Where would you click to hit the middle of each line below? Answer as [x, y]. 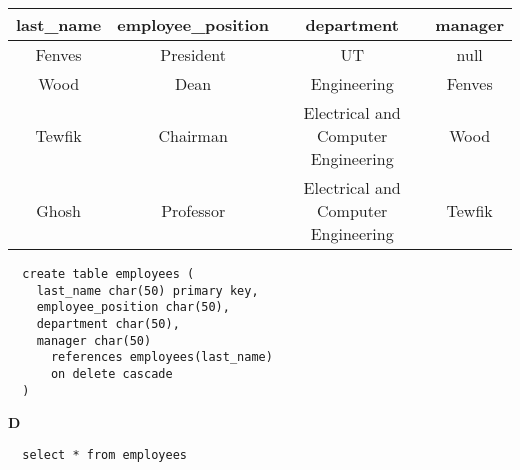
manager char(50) [94, 340]
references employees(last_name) [161, 357]
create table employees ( [108, 274]
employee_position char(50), [133, 307]
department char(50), [108, 323]
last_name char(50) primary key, [147, 290]
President [193, 54]
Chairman [193, 135]
